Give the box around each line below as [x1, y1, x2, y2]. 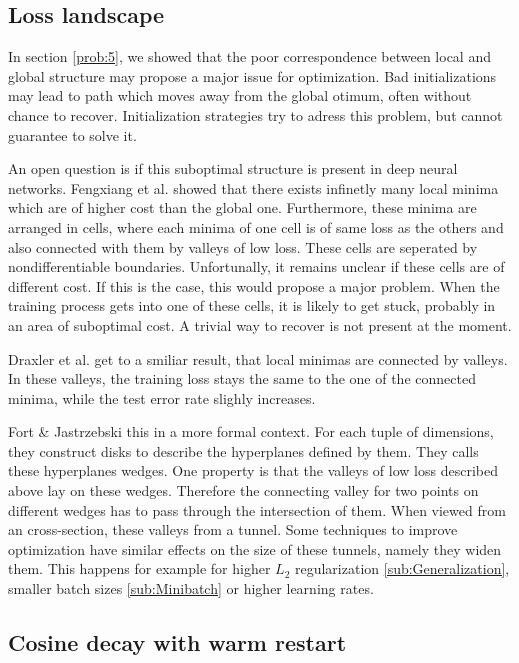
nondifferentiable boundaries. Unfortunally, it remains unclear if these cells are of [8, 256, 505, 277]
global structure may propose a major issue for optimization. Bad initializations [8, 65, 497, 86]
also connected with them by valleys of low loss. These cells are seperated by [8, 236, 478, 257]
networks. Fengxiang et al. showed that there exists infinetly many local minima [8, 177, 499, 198]
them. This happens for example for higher [8, 558, 271, 579]
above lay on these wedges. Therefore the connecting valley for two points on [8, 480, 479, 501]
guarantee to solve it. [8, 124, 137, 145]
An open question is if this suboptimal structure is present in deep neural [8, 158, 458, 179]
